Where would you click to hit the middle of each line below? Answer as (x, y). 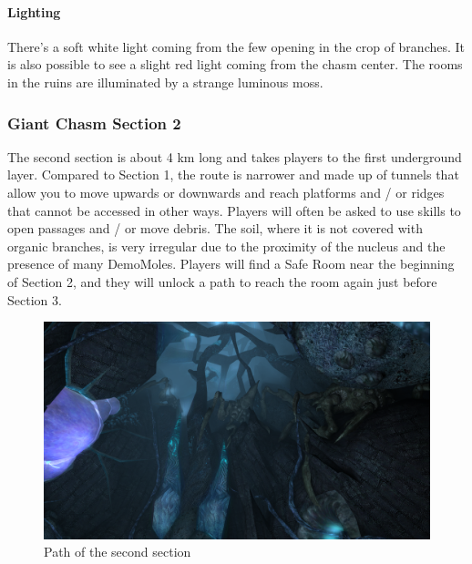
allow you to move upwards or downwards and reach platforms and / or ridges (226, 192)
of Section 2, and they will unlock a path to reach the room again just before (222, 281)
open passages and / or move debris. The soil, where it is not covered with (215, 228)
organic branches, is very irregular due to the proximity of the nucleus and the (226, 246)
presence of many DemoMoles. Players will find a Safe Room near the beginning (231, 264)
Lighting (34, 11)
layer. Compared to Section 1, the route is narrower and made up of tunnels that (233, 174)
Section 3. (35, 299)
